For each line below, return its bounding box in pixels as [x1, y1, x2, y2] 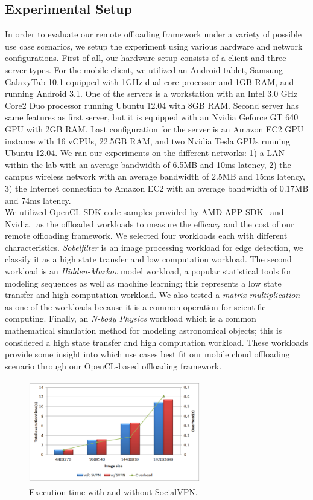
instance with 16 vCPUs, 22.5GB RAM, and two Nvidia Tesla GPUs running [5, 134, 291, 147]
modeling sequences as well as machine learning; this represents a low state [5, 276, 282, 289]
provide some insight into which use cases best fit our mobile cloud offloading [5, 348, 290, 360]
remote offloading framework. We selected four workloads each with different [5, 229, 288, 242]
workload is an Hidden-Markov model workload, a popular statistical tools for [5, 265, 292, 278]
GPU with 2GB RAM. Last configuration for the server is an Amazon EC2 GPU [5, 122, 304, 135]
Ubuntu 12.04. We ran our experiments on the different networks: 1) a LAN [5, 146, 285, 159]
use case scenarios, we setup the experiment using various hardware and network [5, 39, 303, 52]
